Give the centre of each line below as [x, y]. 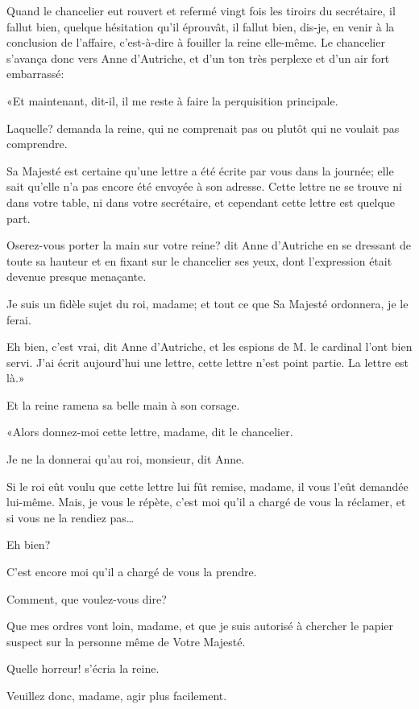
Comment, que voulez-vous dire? [87, 598]
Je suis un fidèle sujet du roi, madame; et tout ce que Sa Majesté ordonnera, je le [207, 303]
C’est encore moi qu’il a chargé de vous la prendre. [132, 572]
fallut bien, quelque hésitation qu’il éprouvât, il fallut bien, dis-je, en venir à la [201, 26]
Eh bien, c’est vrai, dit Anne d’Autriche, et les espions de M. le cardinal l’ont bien [209, 346]
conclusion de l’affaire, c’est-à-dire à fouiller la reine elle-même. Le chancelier [196, 42]
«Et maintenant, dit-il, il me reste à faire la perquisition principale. [172, 100]
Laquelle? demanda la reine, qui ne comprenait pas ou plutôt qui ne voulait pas [203, 128]
